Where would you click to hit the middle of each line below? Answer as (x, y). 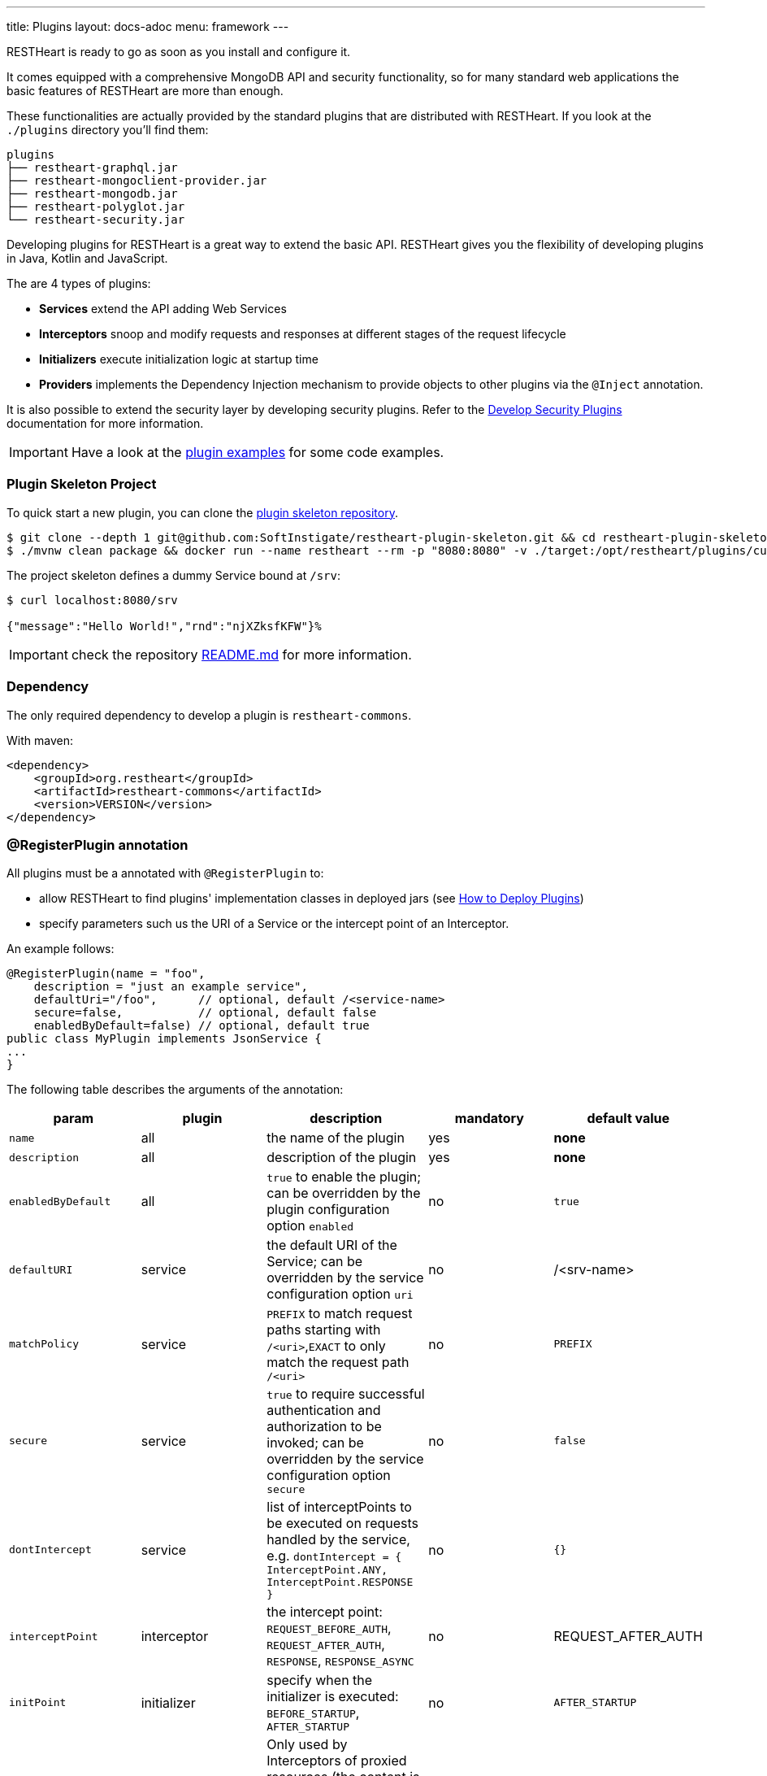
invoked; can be (315, 1443)
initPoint (38, 1703)
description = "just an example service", (171, 987)
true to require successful (346, 1394)
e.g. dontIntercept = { (334, 1556)
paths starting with (324, 1330)
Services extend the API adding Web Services (163, 309)
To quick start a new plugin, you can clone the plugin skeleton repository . (202, 512)
